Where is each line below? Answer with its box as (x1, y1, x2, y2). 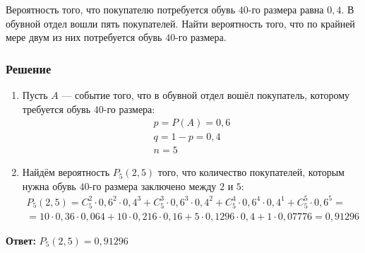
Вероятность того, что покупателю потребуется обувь (6, 2, 236, 16)
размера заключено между (104, 178, 217, 193)
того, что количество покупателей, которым (157, 165, 345, 180)
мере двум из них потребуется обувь (6, 30, 162, 45)
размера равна (263, 2, 324, 16)
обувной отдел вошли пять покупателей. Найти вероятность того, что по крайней (6, 16, 355, 30)
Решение (6, 59, 52, 77)
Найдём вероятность (22, 165, 110, 180)
